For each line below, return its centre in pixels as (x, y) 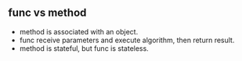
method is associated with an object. (79, 31)
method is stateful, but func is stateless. (84, 48)
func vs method (47, 13)
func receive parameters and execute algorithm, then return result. (127, 40)
